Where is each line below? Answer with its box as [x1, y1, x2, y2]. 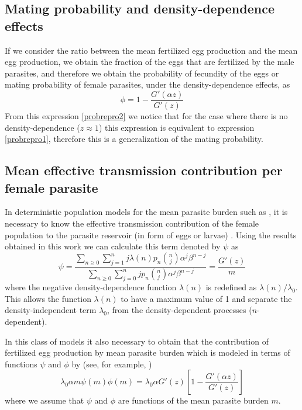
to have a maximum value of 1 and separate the [121, 292, 292, 304]
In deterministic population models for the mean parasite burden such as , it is [5, 206, 288, 218]
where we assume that [5, 394, 84, 406]
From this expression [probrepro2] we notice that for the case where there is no [5, 110, 288, 122]
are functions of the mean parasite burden [118, 394, 269, 406]
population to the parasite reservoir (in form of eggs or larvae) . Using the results [5, 228, 297, 241]
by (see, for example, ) [71, 357, 152, 370]
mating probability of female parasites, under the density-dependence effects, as [5, 78, 290, 91]
